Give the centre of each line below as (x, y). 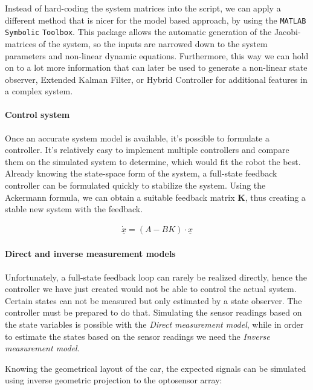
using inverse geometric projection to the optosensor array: (114, 380)
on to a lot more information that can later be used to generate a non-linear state (156, 67)
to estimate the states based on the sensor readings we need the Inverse (137, 336)
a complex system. (39, 91)
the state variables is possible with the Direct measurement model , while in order (154, 324)
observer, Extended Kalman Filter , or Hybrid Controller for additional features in (156, 79)
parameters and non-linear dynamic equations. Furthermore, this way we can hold (157, 55)
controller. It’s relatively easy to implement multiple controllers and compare (147, 150)
